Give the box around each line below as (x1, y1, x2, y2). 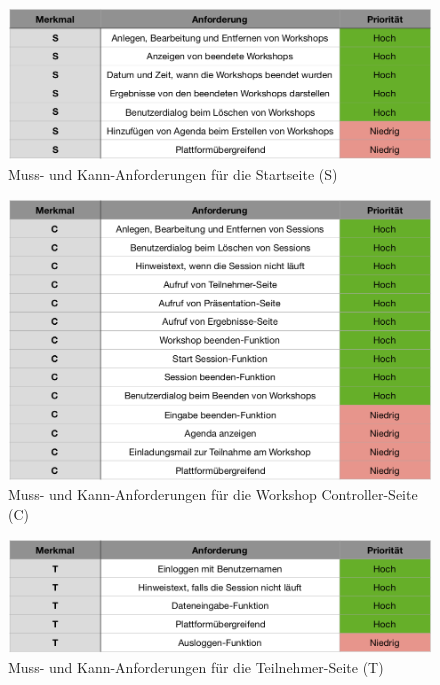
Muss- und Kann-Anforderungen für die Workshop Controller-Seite (8, 484, 418, 505)
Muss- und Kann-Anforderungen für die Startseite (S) (8, 164, 338, 185)
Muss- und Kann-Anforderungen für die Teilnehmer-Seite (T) (8, 656, 384, 677)
